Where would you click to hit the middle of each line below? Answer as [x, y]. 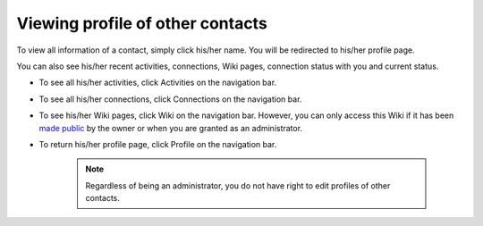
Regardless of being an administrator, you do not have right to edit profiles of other [238, 185]
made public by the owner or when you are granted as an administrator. [171, 128]
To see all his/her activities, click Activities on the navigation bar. [158, 83]
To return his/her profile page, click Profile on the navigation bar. [158, 144]
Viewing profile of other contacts [142, 23]
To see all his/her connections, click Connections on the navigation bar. [170, 99]
